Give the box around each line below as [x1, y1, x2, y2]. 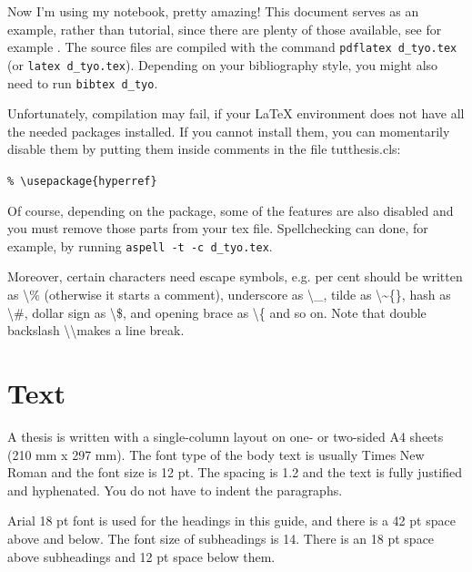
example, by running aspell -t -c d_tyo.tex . [7, 236, 273, 255]
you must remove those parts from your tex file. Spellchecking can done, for [7, 219, 428, 238]
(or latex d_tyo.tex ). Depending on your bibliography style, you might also [7, 55, 438, 74]
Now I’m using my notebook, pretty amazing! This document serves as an [7, 2, 419, 20]
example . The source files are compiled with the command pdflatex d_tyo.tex [7, 37, 457, 56]
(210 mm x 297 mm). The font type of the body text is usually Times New [7, 444, 425, 464]
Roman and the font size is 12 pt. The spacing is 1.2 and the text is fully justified [7, 463, 462, 482]
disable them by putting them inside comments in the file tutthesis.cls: [7, 139, 401, 158]
